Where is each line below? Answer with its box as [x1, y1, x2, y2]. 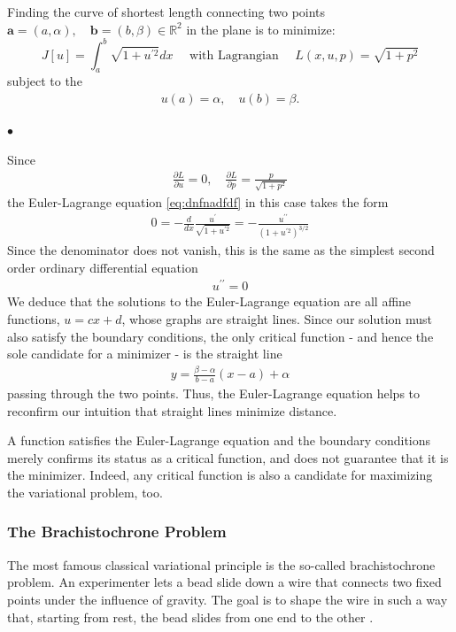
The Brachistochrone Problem [7, 520, 227, 543]
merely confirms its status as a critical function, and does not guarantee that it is [7, 448, 449, 466]
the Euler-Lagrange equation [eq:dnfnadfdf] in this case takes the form [7, 192, 389, 211]
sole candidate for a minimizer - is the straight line [7, 344, 282, 363]
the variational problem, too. [7, 482, 163, 501]
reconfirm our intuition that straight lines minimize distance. [7, 401, 337, 420]
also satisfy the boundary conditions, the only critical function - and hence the [7, 327, 434, 345]
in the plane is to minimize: [186, 19, 336, 38]
